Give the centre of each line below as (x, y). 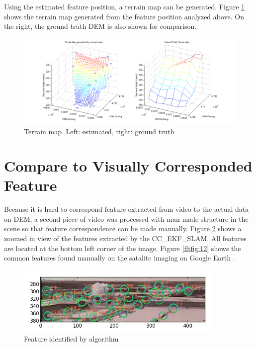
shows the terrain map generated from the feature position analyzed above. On (124, 16)
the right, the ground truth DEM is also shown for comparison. (100, 26)
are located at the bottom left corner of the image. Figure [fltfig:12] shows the (123, 248)
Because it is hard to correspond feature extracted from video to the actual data (127, 209)
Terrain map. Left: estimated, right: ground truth (99, 131)
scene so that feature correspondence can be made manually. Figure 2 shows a (123, 228)
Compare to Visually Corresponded (128, 166)
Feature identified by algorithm (71, 338)
